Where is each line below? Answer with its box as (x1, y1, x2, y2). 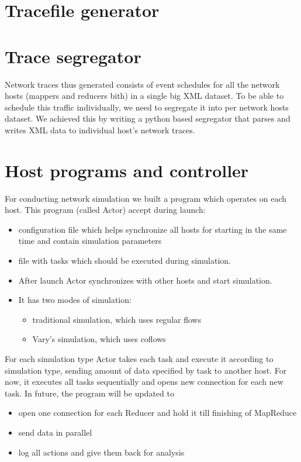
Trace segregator (5, 44, 141, 68)
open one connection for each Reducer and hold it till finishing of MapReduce (18, 406, 297, 419)
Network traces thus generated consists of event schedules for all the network (5, 78, 280, 90)
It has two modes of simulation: (18, 294, 132, 306)
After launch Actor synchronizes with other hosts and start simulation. (18, 274, 272, 286)
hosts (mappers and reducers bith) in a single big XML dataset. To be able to (5, 89, 284, 102)
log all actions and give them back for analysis (18, 446, 185, 458)
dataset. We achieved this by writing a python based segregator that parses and (5, 112, 290, 125)
